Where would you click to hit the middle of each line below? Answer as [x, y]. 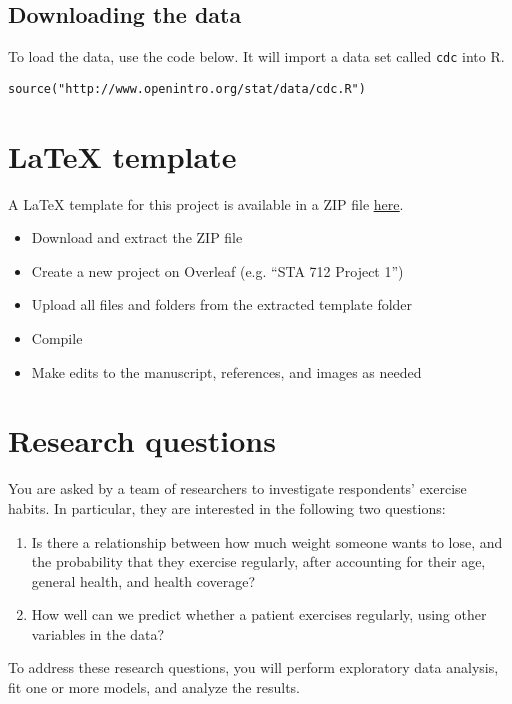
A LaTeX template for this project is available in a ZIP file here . [206, 203]
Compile [57, 338]
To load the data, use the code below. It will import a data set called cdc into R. [256, 56]
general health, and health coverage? [143, 580]
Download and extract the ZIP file [137, 237]
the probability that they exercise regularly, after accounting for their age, [258, 561]
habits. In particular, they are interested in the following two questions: [227, 507]
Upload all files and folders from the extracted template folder [222, 304]
